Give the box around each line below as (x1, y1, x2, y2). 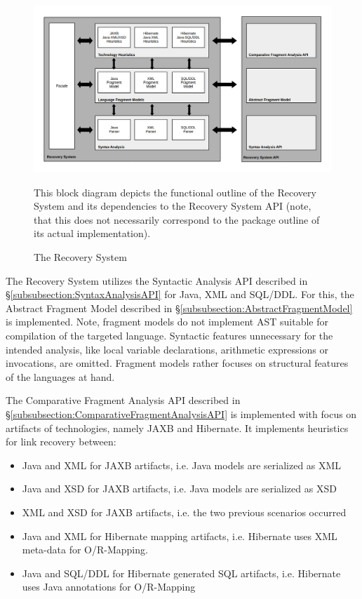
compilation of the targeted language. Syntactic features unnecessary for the (6, 328, 333, 343)
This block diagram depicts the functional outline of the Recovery (34, 184, 316, 199)
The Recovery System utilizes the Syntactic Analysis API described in (6, 273, 308, 288)
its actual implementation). (34, 226, 151, 241)
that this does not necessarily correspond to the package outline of (34, 212, 320, 227)
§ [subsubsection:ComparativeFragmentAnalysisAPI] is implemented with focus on (6, 406, 357, 421)
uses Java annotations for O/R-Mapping (22, 579, 196, 594)
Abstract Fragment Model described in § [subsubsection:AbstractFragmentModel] (6, 300, 353, 315)
